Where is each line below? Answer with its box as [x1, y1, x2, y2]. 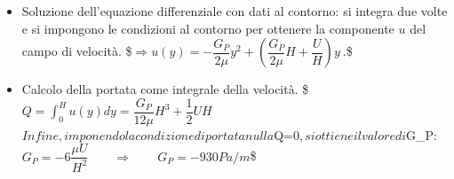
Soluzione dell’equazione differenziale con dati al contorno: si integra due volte [21, 2, 448, 19]
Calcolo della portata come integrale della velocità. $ [21, 80, 309, 98]
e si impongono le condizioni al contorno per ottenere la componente [21, 19, 394, 37]
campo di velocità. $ [21, 42, 132, 60]
